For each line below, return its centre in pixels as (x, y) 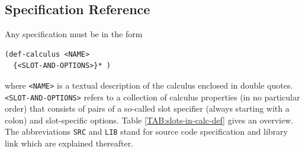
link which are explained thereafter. (69, 143)
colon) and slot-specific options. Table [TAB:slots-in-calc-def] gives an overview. (149, 120)
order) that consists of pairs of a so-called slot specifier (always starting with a (147, 108)
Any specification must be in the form (74, 34)
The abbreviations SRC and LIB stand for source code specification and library (146, 131)
